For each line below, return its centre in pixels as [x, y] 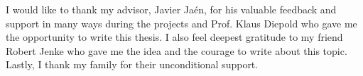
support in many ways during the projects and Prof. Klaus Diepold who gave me [181, 23]
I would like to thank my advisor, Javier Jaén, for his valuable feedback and [171, 9]
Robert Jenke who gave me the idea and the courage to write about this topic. [177, 50]
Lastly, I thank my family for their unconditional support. [132, 64]
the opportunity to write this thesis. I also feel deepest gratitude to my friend [174, 37]
